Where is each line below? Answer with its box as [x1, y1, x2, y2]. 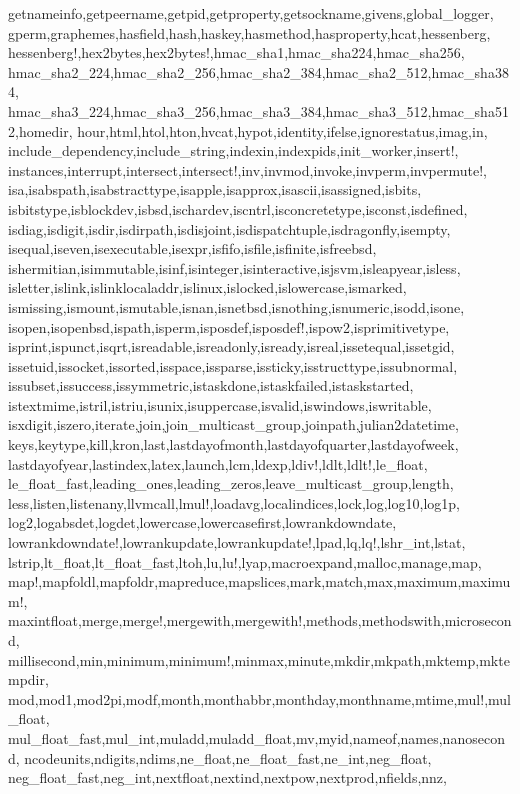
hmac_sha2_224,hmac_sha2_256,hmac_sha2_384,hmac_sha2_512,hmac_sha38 [8, 61, 509, 82]
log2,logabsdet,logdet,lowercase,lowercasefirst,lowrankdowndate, [8, 512, 397, 533]
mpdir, [8, 669, 49, 690]
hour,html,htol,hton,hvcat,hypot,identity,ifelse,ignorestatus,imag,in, [77, 120, 488, 141]
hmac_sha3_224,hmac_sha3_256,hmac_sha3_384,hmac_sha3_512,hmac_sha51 [8, 100, 509, 121]
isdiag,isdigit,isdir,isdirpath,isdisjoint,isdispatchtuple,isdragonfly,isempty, [8, 218, 451, 239]
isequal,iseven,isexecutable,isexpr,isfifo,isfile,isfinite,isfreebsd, [8, 238, 377, 259]
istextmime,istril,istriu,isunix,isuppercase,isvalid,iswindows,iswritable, [8, 394, 432, 415]
